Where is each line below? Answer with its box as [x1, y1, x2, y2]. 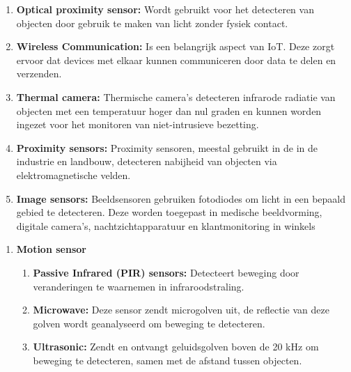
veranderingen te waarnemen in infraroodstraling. [33, 279, 244, 293]
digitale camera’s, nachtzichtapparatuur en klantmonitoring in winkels [16, 218, 315, 233]
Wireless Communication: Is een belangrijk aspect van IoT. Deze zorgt [16, 39, 335, 54]
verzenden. [16, 66, 62, 81]
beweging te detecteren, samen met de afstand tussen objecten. [33, 352, 302, 367]
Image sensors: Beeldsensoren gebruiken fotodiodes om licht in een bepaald [16, 191, 346, 206]
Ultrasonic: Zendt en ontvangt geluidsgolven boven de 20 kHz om [33, 339, 319, 354]
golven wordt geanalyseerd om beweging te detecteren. [33, 316, 265, 330]
